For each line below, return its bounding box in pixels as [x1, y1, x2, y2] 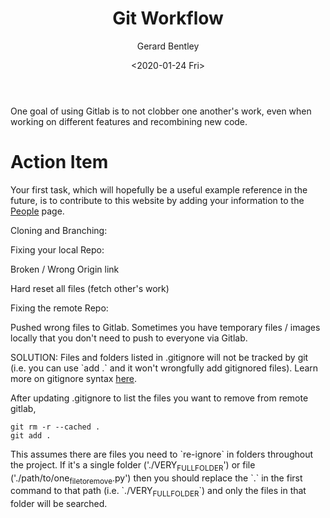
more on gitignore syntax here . [10, 372, 138, 384]
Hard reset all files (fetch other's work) [10, 282, 170, 294]
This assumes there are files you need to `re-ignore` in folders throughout [10, 448, 314, 460]
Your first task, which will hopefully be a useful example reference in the [10, 183, 308, 196]
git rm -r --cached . [10, 422, 101, 432]
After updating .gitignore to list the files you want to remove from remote [10, 392, 309, 404]
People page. [10, 205, 65, 217]
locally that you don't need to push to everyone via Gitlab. [10, 332, 248, 344]
